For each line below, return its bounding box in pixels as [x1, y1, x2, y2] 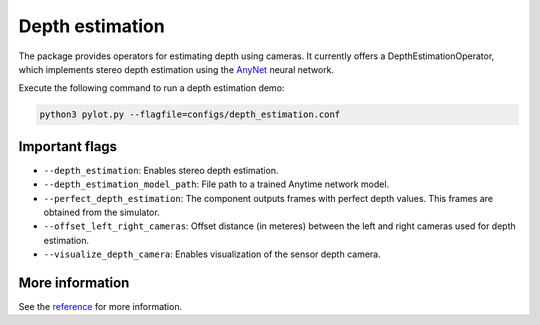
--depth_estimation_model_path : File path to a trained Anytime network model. [43, 178, 390, 190]
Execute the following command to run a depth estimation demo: [18, 82, 285, 94]
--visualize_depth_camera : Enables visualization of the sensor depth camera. [43, 248, 381, 260]
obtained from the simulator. [43, 206, 160, 218]
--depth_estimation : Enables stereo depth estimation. [43, 164, 279, 176]
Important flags [18, 138, 118, 155]
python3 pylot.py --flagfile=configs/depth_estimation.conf [39, 109, 341, 120]
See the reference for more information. [18, 301, 183, 313]
